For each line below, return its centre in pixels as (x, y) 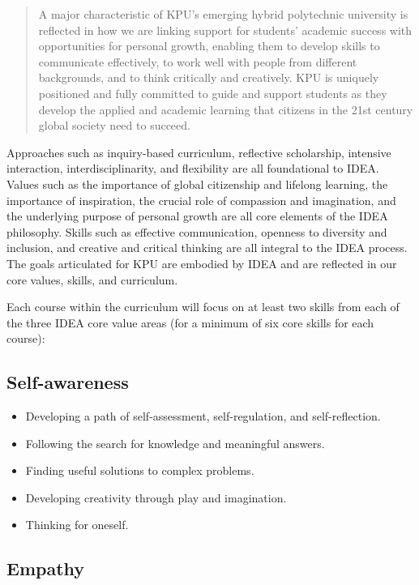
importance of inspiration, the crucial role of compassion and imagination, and (201, 200)
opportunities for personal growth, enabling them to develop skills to (209, 46)
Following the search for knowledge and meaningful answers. (175, 443)
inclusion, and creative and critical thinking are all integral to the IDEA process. (207, 248)
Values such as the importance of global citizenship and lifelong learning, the (197, 184)
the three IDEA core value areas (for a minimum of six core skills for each (190, 322)
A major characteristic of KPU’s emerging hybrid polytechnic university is (223, 14)
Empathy (46, 568)
